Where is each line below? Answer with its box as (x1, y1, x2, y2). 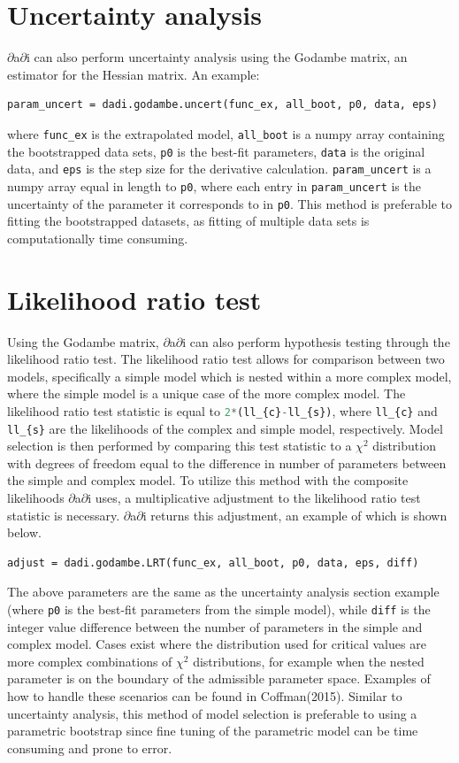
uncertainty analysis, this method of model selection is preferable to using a (7, 704, 417, 722)
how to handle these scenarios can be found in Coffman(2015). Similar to (7, 686, 402, 705)
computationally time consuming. (7, 228, 188, 247)
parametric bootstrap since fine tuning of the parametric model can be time (7, 721, 418, 740)
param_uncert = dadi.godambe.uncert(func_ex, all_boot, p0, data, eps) (7, 98, 438, 112)
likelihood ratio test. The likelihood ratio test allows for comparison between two (7, 350, 445, 368)
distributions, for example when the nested (193, 651, 425, 670)
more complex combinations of (7, 651, 172, 670)
